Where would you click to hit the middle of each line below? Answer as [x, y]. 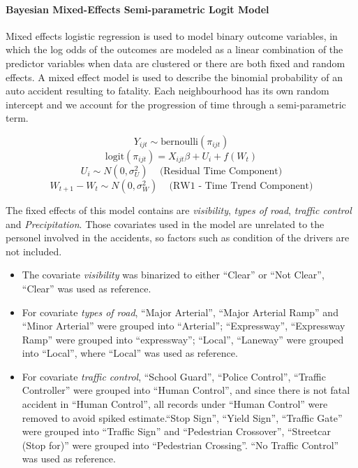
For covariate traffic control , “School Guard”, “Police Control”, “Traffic [174, 376]
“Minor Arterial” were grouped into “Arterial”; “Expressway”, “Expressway [184, 326]
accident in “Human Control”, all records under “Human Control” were [175, 404]
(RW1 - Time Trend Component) [241, 186]
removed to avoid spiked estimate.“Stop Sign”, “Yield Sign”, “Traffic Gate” [182, 417]
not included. [34, 251]
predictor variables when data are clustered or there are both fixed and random [176, 63]
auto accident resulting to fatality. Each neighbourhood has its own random [167, 91]
